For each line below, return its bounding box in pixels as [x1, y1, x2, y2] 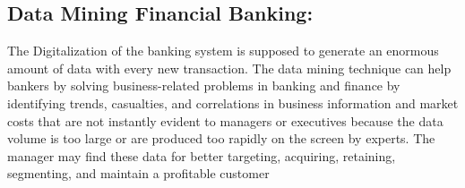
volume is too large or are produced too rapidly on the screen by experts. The [7, 129, 435, 148]
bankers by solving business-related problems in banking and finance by [7, 76, 400, 95]
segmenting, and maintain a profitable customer [7, 164, 270, 183]
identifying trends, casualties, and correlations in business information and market [7, 93, 459, 112]
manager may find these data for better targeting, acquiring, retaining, [7, 146, 396, 165]
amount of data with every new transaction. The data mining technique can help [7, 58, 452, 77]
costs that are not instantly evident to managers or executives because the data [7, 111, 443, 130]
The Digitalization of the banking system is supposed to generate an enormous [7, 41, 439, 60]
